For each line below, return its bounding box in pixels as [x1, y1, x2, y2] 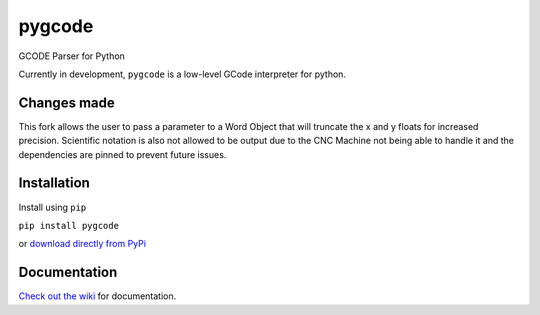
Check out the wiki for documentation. [18, 290, 177, 302]
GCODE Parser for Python [18, 50, 125, 62]
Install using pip [18, 201, 87, 213]
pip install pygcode [18, 220, 120, 231]
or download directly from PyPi [18, 238, 147, 250]
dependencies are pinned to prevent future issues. [18, 148, 227, 160]
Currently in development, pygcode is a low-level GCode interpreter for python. [18, 68, 347, 80]
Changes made [18, 94, 115, 111]
